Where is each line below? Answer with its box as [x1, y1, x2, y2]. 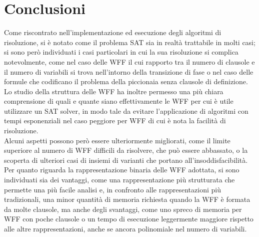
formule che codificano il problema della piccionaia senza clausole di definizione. [4, 76, 248, 87]
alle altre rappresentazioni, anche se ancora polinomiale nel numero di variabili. [4, 223, 247, 233]
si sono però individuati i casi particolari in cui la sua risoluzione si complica [4, 47, 238, 57]
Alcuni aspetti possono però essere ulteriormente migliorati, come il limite [4, 135, 230, 145]
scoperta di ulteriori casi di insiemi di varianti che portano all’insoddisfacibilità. [4, 154, 248, 165]
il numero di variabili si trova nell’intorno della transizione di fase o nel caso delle [4, 66, 253, 77]
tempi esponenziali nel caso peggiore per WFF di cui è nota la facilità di [4, 115, 226, 126]
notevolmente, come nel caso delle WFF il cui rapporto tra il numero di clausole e [4, 56, 255, 67]
